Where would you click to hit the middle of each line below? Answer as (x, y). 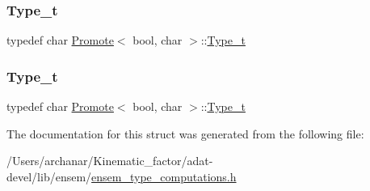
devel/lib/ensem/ (49, 176)
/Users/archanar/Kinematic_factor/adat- (110, 161)
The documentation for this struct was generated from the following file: (185, 133)
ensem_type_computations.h (164, 176)
